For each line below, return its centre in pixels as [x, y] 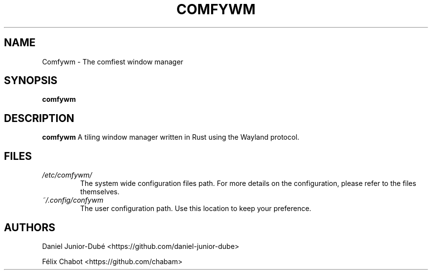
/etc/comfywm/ [67, 175]
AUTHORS [30, 227]
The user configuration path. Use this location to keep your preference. [196, 209]
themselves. [100, 192]
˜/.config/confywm [73, 200]
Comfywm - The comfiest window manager [113, 61]
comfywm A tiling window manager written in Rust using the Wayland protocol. [171, 137]
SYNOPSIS [31, 81]
